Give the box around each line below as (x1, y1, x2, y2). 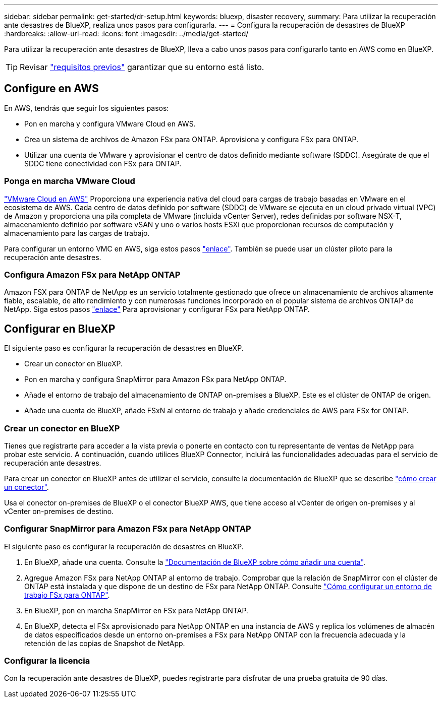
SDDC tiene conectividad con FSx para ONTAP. (24, 159, 182, 168)
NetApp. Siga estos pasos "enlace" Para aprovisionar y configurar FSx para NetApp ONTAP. (4, 305, 310, 314)
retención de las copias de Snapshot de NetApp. (24, 639, 185, 648)
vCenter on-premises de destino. (4, 506, 114, 516)
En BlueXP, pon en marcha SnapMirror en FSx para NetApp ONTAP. (24, 606, 248, 615)
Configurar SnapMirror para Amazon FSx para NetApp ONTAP (4, 524, 251, 534)
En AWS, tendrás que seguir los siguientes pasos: (4, 103, 169, 112)
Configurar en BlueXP (4, 322, 116, 335)
